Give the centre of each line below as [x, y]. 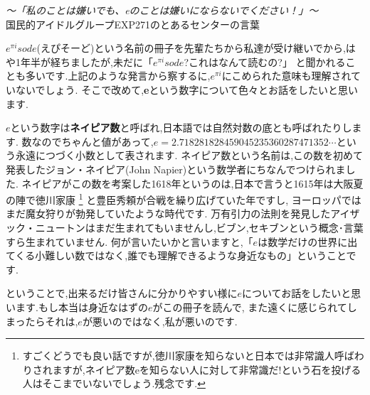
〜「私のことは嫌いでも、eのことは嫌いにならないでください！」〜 [162, 10]
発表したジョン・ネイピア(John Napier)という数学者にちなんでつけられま [176, 169]
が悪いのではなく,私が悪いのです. [160, 321]
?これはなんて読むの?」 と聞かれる [265, 61]
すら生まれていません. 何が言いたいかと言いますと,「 [129, 241]
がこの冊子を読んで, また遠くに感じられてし [255, 307]
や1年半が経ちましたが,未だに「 [79, 61]
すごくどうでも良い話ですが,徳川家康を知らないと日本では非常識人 [178, 356]
